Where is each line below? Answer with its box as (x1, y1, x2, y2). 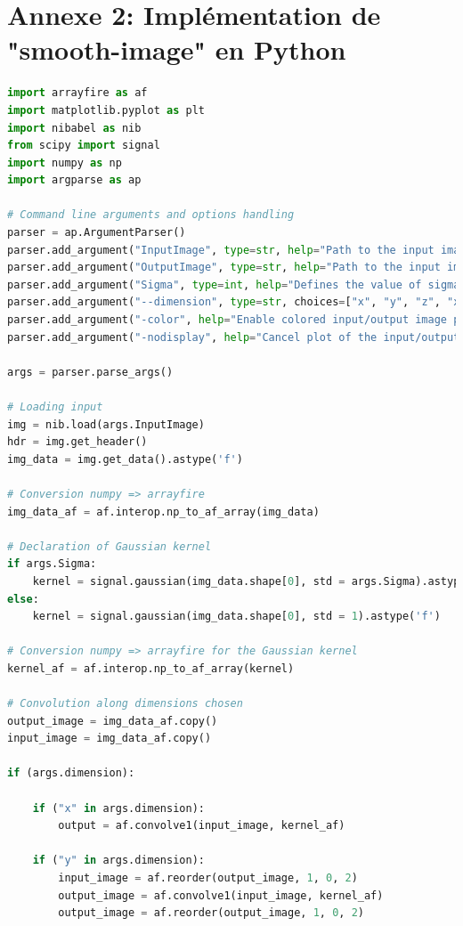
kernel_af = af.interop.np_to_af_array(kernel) (7, 662, 295, 675)
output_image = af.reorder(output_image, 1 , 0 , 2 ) (58, 906, 364, 920)
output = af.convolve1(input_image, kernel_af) (58, 819, 345, 833)
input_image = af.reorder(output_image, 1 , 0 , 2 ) (58, 872, 358, 885)
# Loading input (7, 401, 103, 413)
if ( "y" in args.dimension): (32, 854, 205, 867)
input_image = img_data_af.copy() (7, 732, 212, 745)
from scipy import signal (7, 139, 160, 152)
